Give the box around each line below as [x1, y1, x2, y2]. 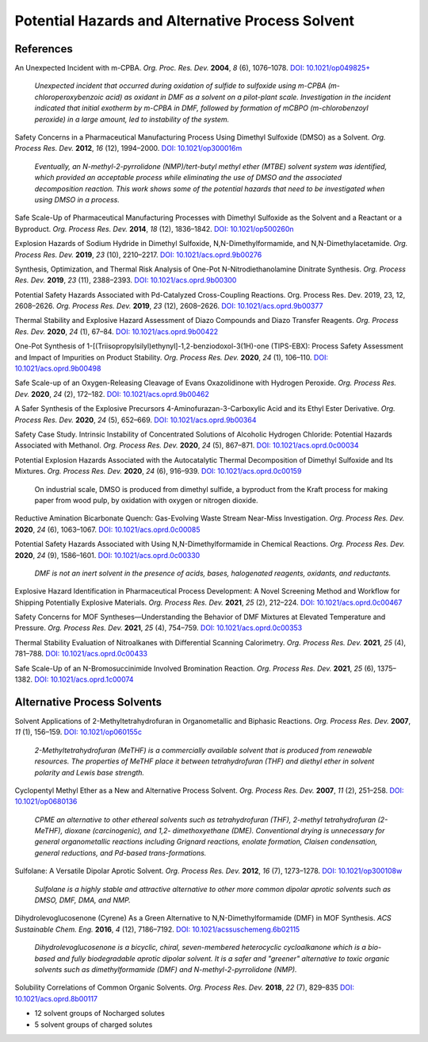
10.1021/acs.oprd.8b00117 [14, 994, 98, 1003]
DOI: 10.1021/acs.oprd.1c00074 [34, 675, 134, 684]
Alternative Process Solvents [14, 695, 162, 709]
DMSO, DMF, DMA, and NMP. [34, 895, 131, 905]
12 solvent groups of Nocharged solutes [34, 1009, 166, 1018]
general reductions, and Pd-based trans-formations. [34, 848, 207, 857]
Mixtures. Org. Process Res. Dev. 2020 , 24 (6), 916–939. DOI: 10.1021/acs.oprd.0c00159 [14, 467, 302, 476]
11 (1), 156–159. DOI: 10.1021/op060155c [14, 727, 143, 737]
